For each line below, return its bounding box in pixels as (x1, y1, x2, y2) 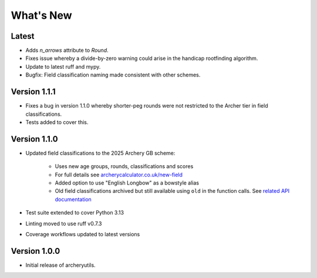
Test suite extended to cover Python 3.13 (25, 209, 124, 216)
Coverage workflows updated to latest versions (25, 230, 140, 237)
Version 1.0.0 (11, 246, 60, 256)
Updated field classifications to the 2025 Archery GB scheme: (25, 149, 176, 156)
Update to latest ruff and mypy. (25, 63, 101, 70)
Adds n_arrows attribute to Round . (25, 47, 109, 54)
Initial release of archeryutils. (25, 262, 96, 269)
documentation (55, 196, 92, 203)
